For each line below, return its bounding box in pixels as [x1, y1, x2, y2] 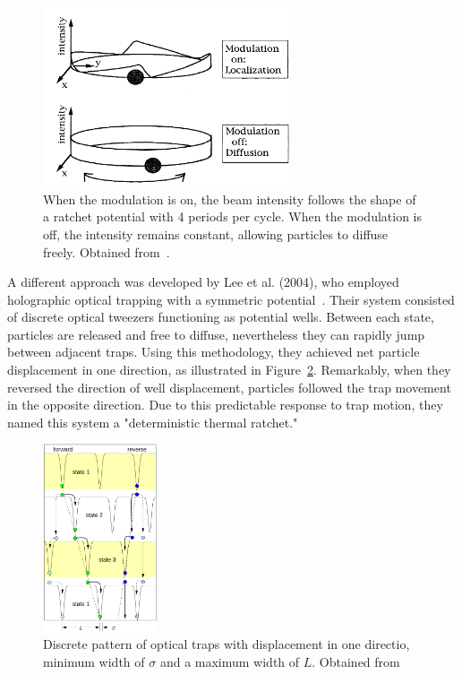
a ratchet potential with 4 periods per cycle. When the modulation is [43, 207, 423, 226]
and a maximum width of [159, 652, 300, 671]
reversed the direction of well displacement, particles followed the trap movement [7, 377, 451, 396]
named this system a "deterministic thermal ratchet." [7, 412, 298, 431]
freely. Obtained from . [43, 242, 170, 261]
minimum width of [43, 652, 145, 671]
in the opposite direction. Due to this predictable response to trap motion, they [7, 395, 443, 414]
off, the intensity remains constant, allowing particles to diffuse [43, 224, 389, 243]
